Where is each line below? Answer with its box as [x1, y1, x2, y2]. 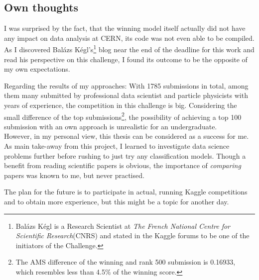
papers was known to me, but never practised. [4, 170, 144, 180]
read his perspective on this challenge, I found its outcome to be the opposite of [4, 54, 248, 64]
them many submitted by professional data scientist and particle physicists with [4, 90, 248, 100]
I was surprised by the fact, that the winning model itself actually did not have [4, 23, 246, 33]
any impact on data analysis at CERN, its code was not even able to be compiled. [4, 32, 255, 43]
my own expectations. [4, 64, 70, 74]
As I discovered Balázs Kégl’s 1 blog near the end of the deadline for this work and [4, 43, 255, 55]
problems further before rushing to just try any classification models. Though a [4, 150, 246, 161]
